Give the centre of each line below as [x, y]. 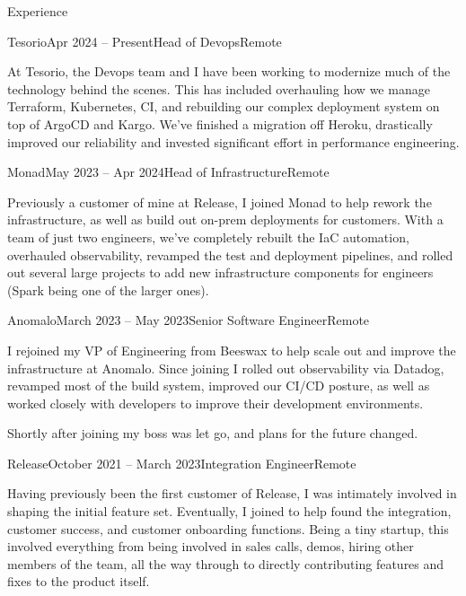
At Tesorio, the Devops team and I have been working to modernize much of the [229, 71]
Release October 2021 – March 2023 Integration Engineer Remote [182, 463]
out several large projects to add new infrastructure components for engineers [220, 272]
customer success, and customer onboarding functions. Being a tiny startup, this [228, 528]
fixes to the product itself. [79, 581]
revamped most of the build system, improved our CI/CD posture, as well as [219, 386]
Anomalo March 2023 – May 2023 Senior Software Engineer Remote [189, 320]
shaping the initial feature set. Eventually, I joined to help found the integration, [229, 511]
